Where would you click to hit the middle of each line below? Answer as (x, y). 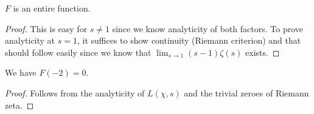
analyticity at (30, 40)
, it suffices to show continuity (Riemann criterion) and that (189, 40)
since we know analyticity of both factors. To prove (208, 28)
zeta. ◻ (19, 105)
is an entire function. (52, 8)
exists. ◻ (263, 52)
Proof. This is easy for (46, 28)
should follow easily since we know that (78, 52)
